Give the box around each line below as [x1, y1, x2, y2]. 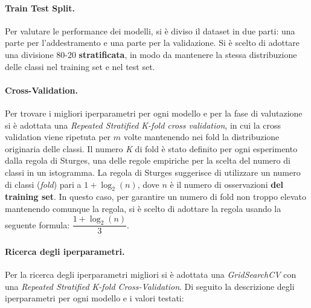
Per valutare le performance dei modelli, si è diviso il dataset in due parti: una [5, 24, 295, 37]
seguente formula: [5, 218, 70, 231]
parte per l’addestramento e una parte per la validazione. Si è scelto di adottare [5, 36, 300, 49]
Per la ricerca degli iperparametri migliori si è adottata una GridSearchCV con [5, 268, 297, 281]
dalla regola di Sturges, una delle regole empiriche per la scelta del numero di [5, 154, 290, 167]
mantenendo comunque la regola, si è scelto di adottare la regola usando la [5, 202, 281, 214]
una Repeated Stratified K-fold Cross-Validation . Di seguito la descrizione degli [5, 280, 295, 292]
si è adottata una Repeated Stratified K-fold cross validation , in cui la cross [5, 118, 281, 131]
